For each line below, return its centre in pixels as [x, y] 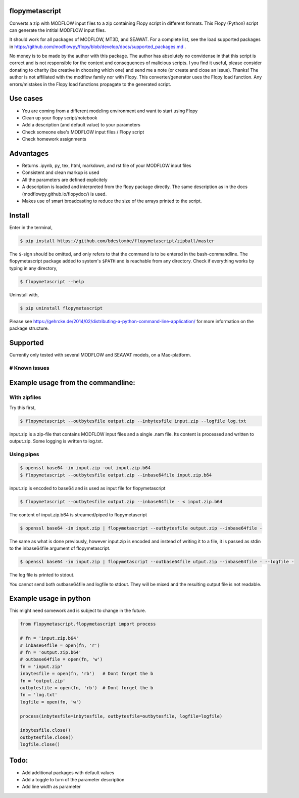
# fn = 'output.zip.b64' [51, 652]
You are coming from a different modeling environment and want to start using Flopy [110, 111]
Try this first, [22, 408]
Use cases [26, 99]
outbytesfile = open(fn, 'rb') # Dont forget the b [87, 688]
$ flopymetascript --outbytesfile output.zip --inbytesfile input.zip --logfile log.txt [133, 421]
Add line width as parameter [51, 787]
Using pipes [24, 454]
